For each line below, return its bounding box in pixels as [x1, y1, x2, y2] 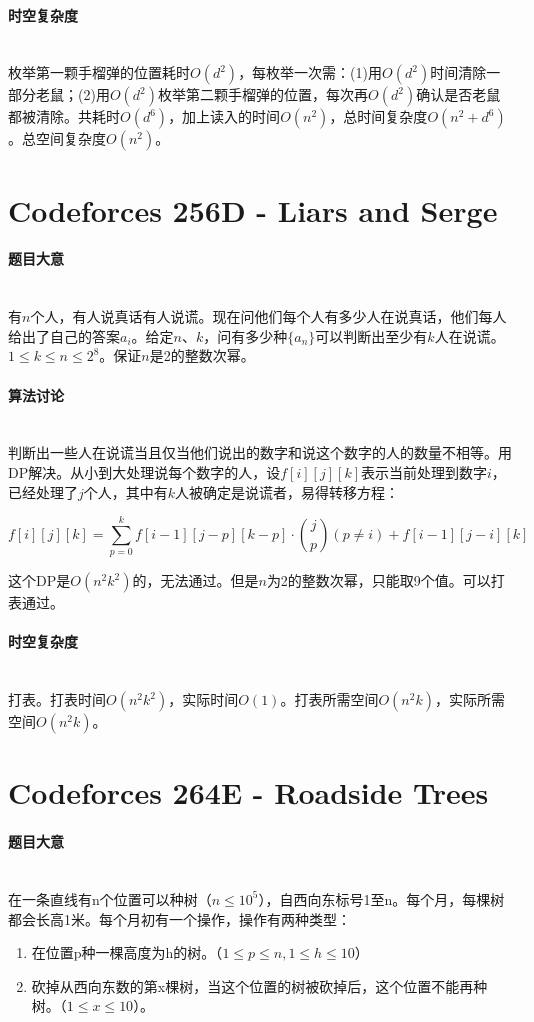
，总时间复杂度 [329, 106, 428, 127]
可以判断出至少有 [315, 325, 428, 346]
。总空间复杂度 [8, 128, 106, 149]
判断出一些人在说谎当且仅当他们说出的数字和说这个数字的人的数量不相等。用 [8, 442, 512, 463]
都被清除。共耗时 [8, 106, 120, 127]
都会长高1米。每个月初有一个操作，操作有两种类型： [8, 908, 351, 929]
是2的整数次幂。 [149, 345, 255, 366]
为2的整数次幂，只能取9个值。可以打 [266, 570, 505, 591]
